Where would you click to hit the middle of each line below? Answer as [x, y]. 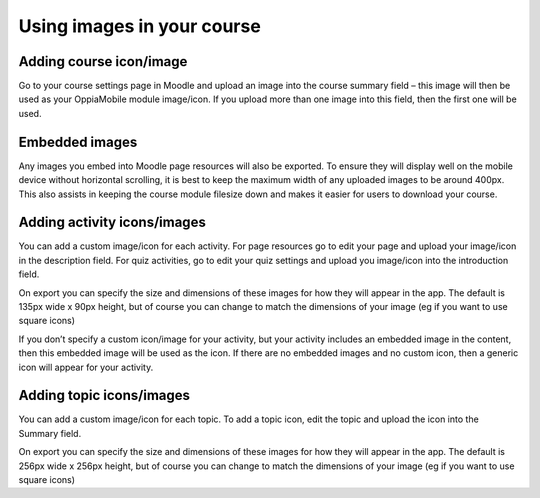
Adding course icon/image [103, 61]
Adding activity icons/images [112, 222]
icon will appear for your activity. [86, 367]
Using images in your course [140, 26]
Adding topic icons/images [104, 395]
